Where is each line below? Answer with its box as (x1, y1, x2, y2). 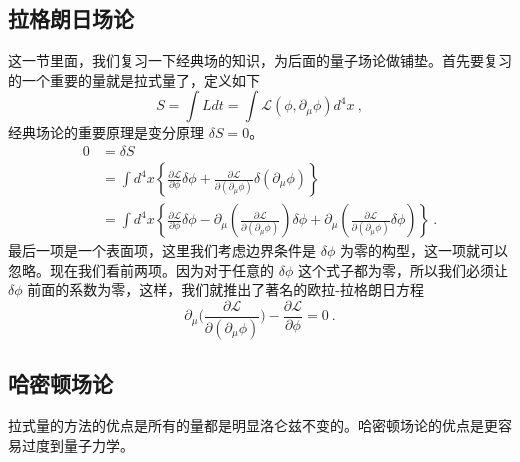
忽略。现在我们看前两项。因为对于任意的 (8, 259, 274, 280)
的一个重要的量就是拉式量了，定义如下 (8, 69, 260, 90)
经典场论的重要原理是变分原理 (8, 122, 204, 143)
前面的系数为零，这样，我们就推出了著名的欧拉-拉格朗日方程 (27, 279, 424, 300)
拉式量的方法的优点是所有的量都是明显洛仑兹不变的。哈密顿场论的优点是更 (8, 414, 498, 435)
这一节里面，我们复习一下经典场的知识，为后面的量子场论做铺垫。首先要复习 (8, 50, 512, 71)
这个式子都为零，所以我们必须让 (297, 259, 508, 280)
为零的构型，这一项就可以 (339, 240, 508, 261)
